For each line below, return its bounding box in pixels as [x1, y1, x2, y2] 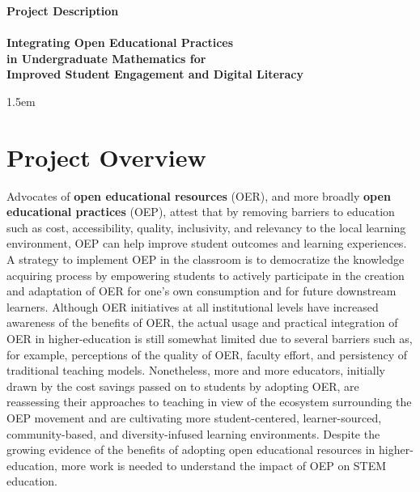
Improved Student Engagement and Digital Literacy [6, 66, 303, 83]
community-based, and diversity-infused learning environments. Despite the [6, 425, 380, 442]
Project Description [6, 2, 119, 19]
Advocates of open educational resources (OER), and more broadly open [6, 187, 391, 204]
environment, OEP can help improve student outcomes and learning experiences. [6, 235, 407, 252]
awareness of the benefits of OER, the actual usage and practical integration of [6, 314, 398, 331]
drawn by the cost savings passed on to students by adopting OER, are [6, 377, 359, 394]
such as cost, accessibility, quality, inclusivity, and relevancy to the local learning [6, 218, 406, 235]
